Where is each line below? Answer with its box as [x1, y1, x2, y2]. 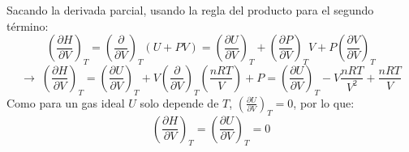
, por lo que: [293, 94, 355, 111]
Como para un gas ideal [6, 94, 125, 111]
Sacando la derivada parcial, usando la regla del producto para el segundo [6, 2, 374, 18]
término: [6, 17, 49, 34]
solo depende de [140, 94, 219, 111]
